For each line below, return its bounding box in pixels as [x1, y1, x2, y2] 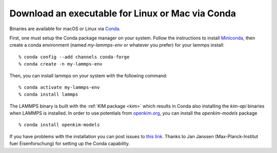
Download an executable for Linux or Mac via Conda [9, 8, 236, 19]
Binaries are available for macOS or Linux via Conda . [9, 26, 121, 32]
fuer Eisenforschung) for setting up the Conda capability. [9, 141, 130, 147]
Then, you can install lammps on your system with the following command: [9, 72, 168, 79]
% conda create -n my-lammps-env [18, 61, 103, 67]
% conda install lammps [18, 92, 78, 97]
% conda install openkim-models [18, 122, 100, 128]
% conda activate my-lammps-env [18, 84, 100, 90]
